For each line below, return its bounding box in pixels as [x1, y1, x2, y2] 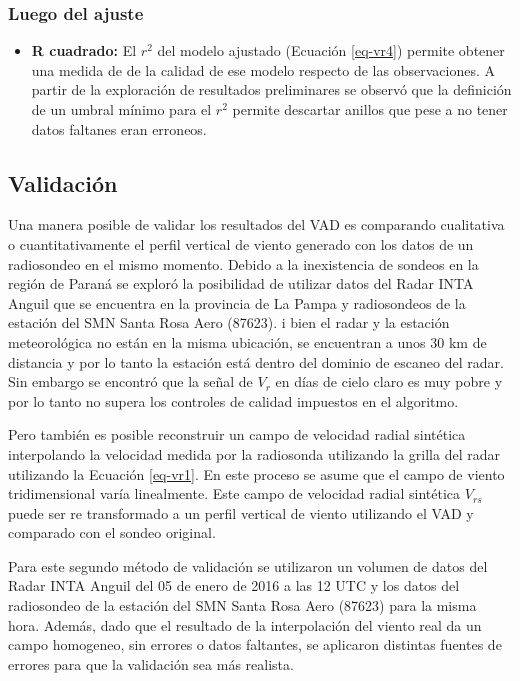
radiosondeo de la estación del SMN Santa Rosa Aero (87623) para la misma [8, 595, 477, 616]
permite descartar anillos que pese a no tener [232, 99, 508, 119]
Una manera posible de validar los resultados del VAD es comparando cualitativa [8, 214, 505, 235]
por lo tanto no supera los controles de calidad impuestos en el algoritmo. [8, 390, 459, 411]
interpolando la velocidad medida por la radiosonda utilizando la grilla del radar [8, 443, 500, 464]
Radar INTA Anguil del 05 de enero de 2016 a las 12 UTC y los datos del [8, 575, 460, 596]
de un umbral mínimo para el [31, 99, 212, 119]
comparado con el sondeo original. [8, 522, 216, 543]
